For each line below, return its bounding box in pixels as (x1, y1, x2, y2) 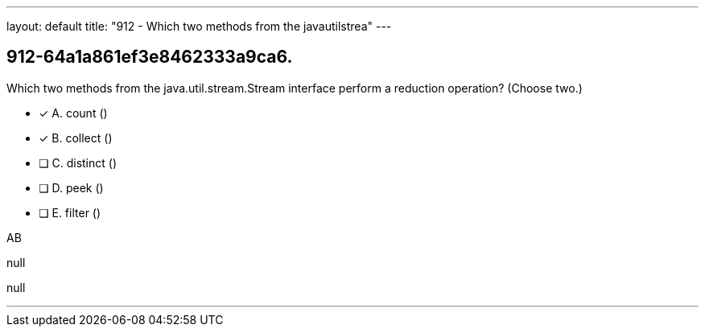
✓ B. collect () (39, 130, 113, 145)
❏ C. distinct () (39, 155, 117, 170)
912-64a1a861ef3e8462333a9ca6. (6, 47, 293, 68)
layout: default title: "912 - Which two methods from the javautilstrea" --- (6, 19, 392, 33)
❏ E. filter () (39, 205, 101, 220)
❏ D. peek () (39, 180, 104, 195)
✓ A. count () (39, 105, 108, 120)
